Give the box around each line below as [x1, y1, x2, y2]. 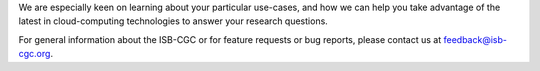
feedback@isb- [443, 33, 507, 45]
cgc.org [18, 48, 51, 60]
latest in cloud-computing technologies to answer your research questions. [18, 15, 329, 27]
